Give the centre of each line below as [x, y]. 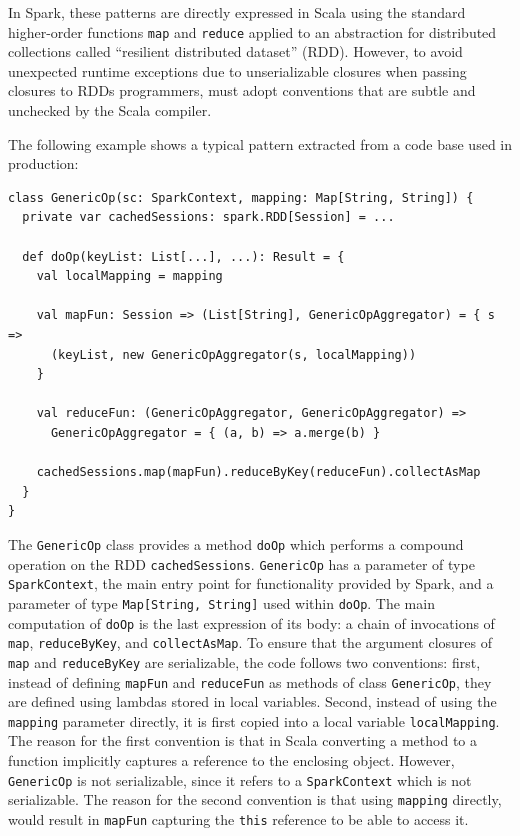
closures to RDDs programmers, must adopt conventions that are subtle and [242, 90]
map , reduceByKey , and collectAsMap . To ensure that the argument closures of [250, 642]
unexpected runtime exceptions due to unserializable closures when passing [237, 70]
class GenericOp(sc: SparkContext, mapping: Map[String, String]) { [241, 197]
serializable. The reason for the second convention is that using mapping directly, [255, 799]
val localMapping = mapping [129, 276]
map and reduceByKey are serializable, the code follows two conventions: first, [244, 661]
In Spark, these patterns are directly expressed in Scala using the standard [237, 12]
